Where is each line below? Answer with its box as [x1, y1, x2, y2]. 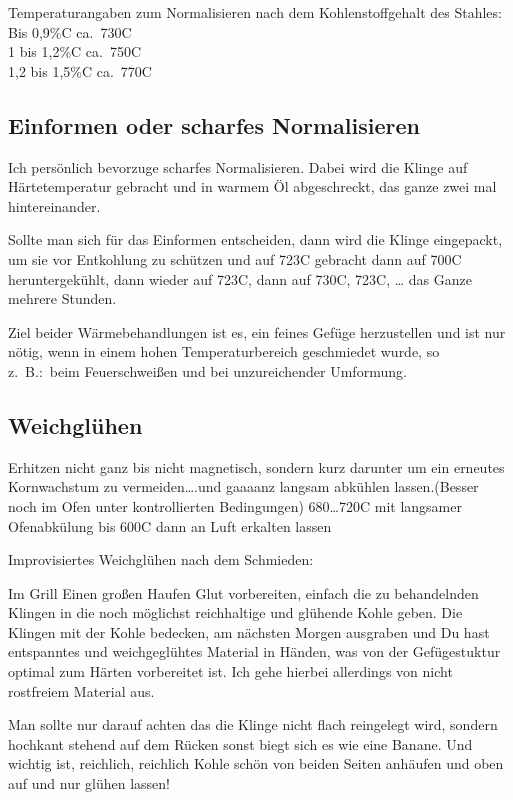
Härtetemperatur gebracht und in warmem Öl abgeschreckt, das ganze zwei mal [8, 176, 497, 197]
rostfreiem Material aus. [8, 680, 155, 701]
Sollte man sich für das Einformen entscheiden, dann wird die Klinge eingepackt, [8, 229, 503, 250]
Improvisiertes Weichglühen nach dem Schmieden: [8, 549, 314, 570]
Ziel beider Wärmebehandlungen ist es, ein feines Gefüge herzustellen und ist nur [8, 321, 506, 342]
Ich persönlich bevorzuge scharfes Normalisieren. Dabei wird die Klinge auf [8, 156, 468, 177]
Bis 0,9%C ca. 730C [8, 21, 132, 42]
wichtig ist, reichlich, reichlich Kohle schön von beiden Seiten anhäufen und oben [8, 753, 504, 774]
